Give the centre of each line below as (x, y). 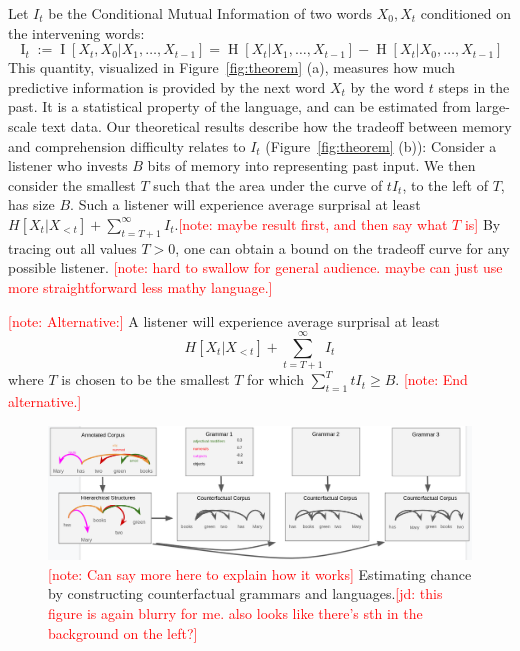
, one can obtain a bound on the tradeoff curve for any (342, 247)
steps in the (474, 86)
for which (275, 379)
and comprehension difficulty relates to (127, 145)
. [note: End (431, 379)
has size (31, 204)
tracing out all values (72, 247)
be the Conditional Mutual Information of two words (210, 13)
